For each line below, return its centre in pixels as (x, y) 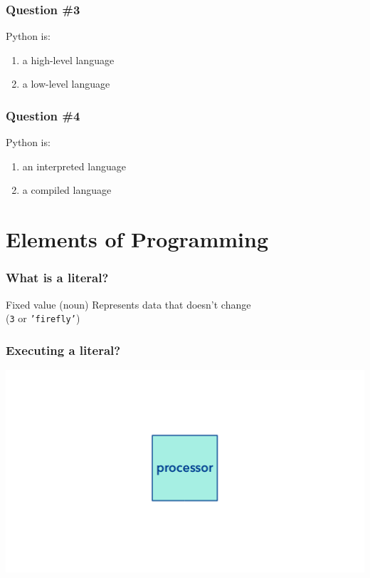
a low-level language (66, 84)
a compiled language (67, 190)
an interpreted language (74, 166)
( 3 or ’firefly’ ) (43, 318)
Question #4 (43, 115)
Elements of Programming (137, 239)
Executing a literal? (63, 350)
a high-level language (68, 60)
